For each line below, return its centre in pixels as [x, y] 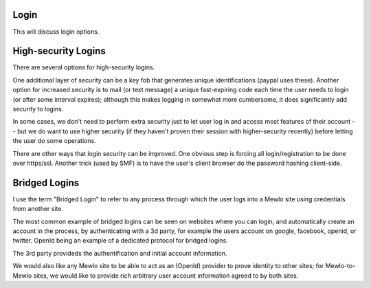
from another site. [38, 209]
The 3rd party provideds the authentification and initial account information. [120, 253]
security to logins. [38, 109]
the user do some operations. [54, 141]
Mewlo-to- [340, 266]
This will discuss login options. [56, 32]
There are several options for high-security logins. [84, 67]
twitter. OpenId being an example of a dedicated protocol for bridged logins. [120, 241]
